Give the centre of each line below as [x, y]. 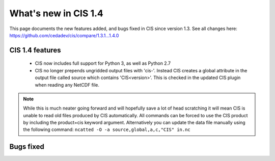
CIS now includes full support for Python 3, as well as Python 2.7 [103, 63]
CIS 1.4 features [35, 50]
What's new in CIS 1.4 [57, 13]
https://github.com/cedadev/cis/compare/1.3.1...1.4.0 [64, 35]
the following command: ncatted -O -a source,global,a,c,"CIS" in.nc [107, 129]
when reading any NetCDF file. [67, 85]
